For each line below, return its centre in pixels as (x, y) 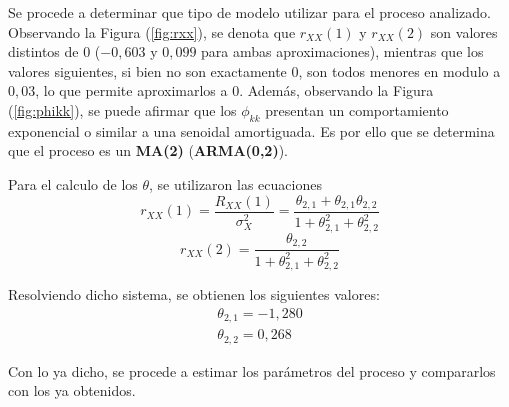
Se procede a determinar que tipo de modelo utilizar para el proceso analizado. (249, 12)
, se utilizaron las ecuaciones (235, 183)
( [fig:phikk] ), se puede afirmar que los (122, 109)
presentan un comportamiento (357, 109)
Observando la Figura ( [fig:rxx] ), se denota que (152, 31)
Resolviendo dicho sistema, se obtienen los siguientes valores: (194, 294)
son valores (464, 31)
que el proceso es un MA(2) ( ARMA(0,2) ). (148, 150)
